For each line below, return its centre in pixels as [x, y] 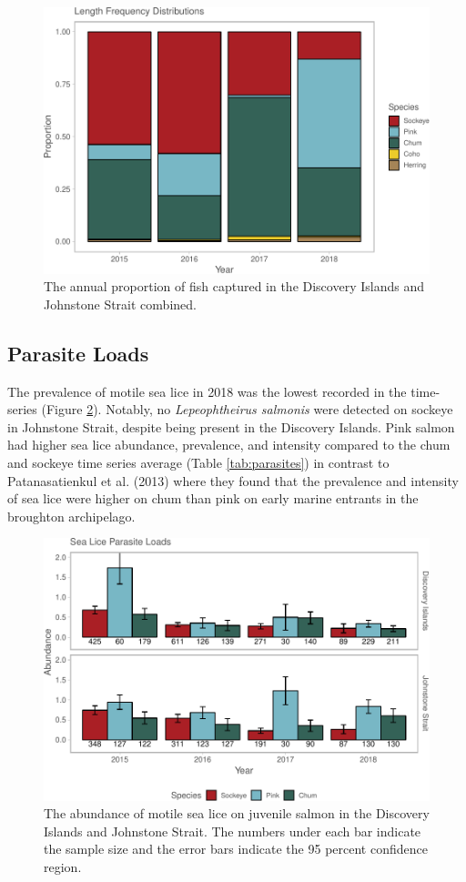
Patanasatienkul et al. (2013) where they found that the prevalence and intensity [233, 480]
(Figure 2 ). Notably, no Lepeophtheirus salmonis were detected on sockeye [247, 409]
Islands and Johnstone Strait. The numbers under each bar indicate [233, 831]
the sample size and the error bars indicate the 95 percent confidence [236, 849]
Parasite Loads [78, 353]
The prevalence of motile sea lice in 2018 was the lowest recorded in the [207, 391]
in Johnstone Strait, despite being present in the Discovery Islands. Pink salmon [231, 426]
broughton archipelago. [71, 516]
